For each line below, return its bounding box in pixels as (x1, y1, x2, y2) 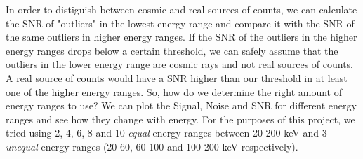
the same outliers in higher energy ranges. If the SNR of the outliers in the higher (6, 29, 357, 44)
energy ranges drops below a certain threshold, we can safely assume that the (6, 43, 338, 57)
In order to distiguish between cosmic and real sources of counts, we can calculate (6, 2, 357, 16)
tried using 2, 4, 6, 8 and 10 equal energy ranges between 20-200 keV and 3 (6, 125, 327, 140)
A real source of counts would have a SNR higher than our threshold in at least (6, 70, 348, 85)
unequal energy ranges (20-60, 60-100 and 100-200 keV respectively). (6, 139, 298, 153)
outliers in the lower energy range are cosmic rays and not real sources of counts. (6, 57, 353, 71)
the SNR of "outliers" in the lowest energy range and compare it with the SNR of (6, 15, 355, 30)
